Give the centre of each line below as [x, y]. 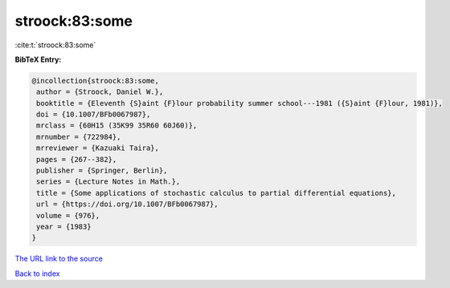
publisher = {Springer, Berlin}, [102, 171]
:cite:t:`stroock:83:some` [55, 45]
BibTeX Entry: [38, 59]
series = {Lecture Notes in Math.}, [108, 182]
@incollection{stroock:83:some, [96, 81]
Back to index [37, 274]
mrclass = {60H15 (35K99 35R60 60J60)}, [117, 126]
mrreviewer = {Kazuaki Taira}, [98, 148]
